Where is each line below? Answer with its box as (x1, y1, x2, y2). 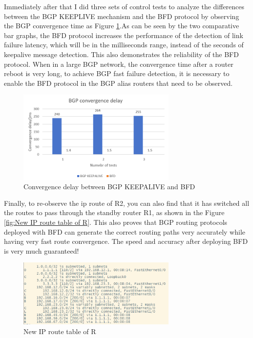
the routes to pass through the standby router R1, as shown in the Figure (4, 207, 225, 218)
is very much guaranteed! (4, 245, 79, 256)
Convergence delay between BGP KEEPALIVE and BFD (23, 181, 195, 192)
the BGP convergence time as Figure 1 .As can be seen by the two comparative (4, 20, 239, 31)
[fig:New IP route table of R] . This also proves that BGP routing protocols (4, 217, 228, 227)
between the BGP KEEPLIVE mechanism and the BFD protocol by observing (4, 11, 239, 21)
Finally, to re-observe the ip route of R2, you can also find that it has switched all (4, 198, 250, 208)
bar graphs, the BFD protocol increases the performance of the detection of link (4, 30, 243, 40)
